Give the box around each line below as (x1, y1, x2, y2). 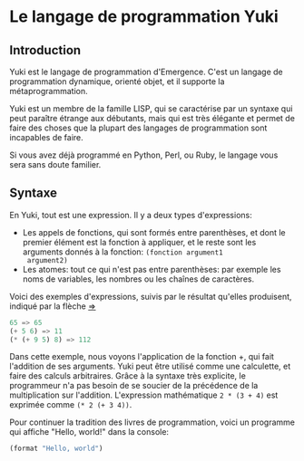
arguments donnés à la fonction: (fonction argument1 (22, 246, 224, 257)
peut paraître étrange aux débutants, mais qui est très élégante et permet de (9, 113, 295, 123)
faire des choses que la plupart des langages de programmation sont (9, 122, 268, 133)
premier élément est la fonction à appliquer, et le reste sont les (22, 236, 257, 247)
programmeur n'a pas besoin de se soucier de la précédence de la (9, 380, 259, 391)
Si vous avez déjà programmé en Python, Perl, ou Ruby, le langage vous (9, 149, 279, 160)
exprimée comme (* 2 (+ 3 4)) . (9, 399, 132, 410)
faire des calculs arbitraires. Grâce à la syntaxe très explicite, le (9, 370, 247, 381)
